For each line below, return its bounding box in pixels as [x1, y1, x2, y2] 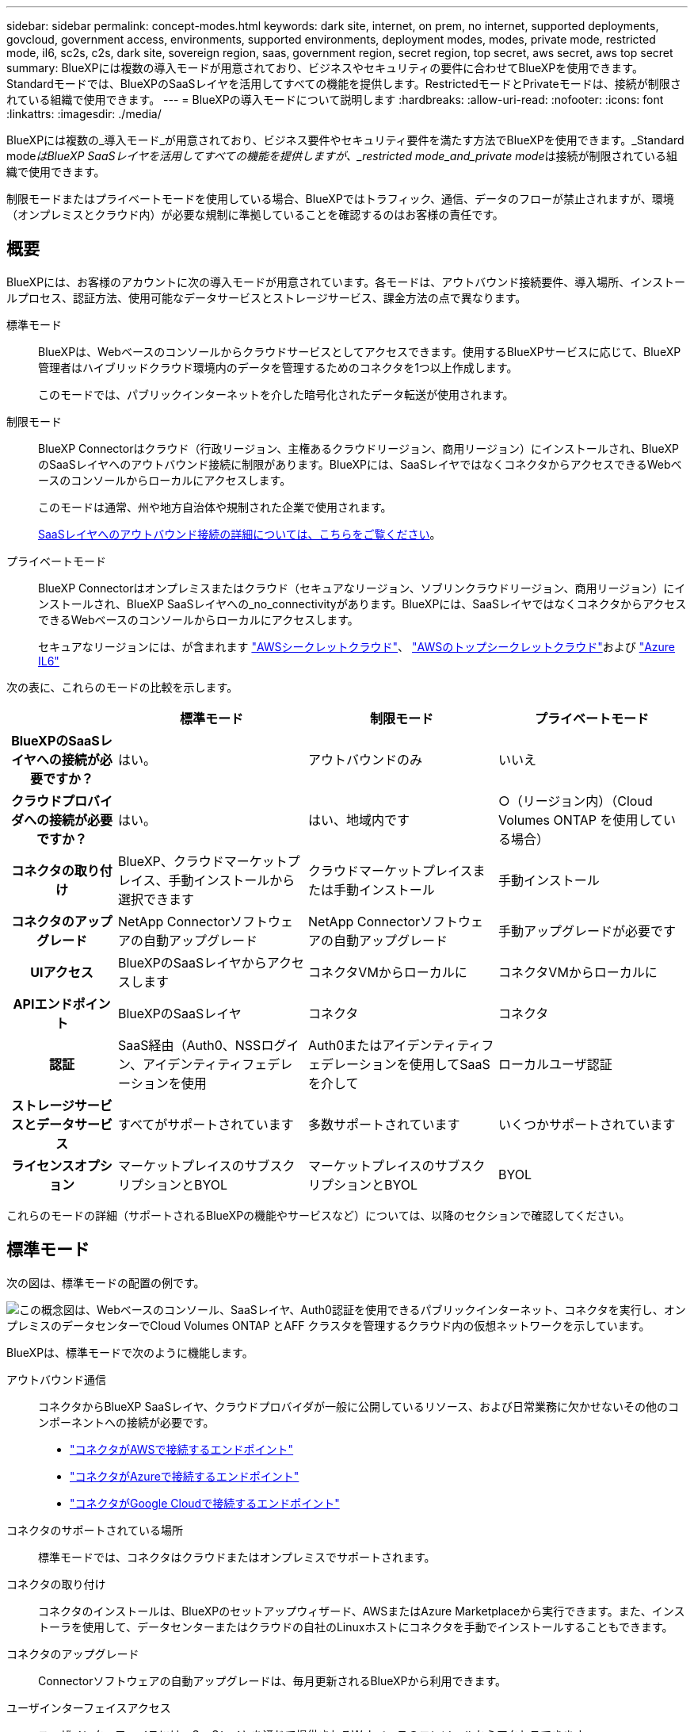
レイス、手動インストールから [118, 872, 296, 888]
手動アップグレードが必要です [498, 922, 677, 939]
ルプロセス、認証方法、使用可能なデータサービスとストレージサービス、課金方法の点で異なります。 [6, 290, 527, 305]
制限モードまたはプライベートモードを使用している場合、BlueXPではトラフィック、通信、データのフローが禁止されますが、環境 [6, 192, 674, 205]
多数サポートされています [308, 1116, 460, 1132]
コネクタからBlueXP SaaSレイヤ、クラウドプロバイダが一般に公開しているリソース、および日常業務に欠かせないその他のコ [38, 1399, 679, 1413]
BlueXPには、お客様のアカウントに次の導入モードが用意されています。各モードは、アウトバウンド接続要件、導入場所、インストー [6, 274, 685, 289]
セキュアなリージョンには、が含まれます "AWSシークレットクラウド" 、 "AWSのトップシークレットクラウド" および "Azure [38, 639, 676, 653]
